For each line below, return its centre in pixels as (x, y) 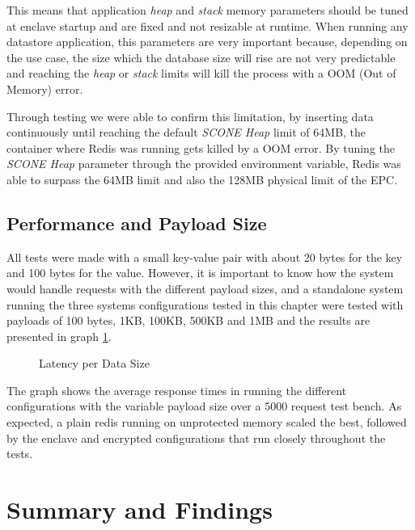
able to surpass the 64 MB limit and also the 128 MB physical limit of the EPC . (202, 179)
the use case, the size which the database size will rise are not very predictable (201, 57)
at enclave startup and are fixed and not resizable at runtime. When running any (207, 25)
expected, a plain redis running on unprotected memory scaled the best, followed (207, 422)
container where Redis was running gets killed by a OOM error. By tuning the (201, 147)
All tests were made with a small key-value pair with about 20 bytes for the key (205, 257)
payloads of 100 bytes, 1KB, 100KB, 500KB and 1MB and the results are (188, 320)
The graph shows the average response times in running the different (177, 390)
